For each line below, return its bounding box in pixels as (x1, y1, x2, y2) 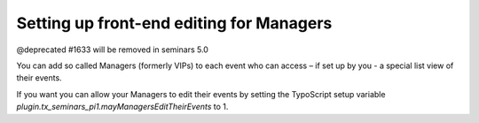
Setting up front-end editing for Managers (16, 13, 333, 33)
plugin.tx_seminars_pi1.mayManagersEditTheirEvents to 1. (16, 102, 229, 112)
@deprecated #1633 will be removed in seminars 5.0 (16, 44, 208, 55)
